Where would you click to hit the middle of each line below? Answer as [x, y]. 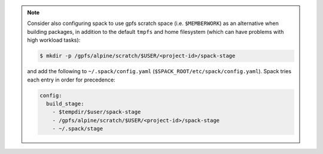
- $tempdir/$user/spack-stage [97, 112]
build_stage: [65, 103]
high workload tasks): [54, 40]
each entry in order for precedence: [71, 80]
